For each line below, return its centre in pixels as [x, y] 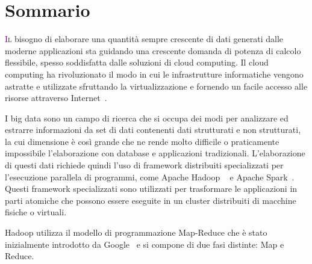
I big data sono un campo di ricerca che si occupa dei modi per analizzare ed [147, 118]
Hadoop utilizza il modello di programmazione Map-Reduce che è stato [136, 232]
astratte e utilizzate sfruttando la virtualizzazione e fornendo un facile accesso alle [156, 86]
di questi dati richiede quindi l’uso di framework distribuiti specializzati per [144, 165]
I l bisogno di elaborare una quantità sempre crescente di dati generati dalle [144, 39]
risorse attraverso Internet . [56, 98]
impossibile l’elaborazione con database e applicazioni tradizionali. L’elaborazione [155, 153]
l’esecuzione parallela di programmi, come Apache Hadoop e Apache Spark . [150, 177]
